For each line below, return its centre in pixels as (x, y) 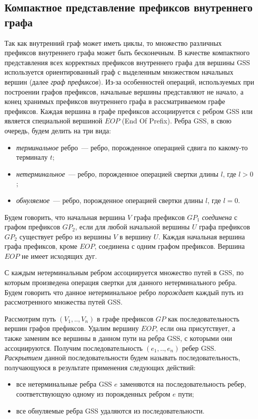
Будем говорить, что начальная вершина (65, 217)
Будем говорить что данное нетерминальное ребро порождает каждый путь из (124, 292)
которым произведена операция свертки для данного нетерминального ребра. (121, 282)
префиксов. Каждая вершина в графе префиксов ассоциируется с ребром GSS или (129, 111)
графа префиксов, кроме (41, 246)
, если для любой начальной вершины (132, 227)
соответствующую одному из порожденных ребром (93, 394)
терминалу (32, 157)
